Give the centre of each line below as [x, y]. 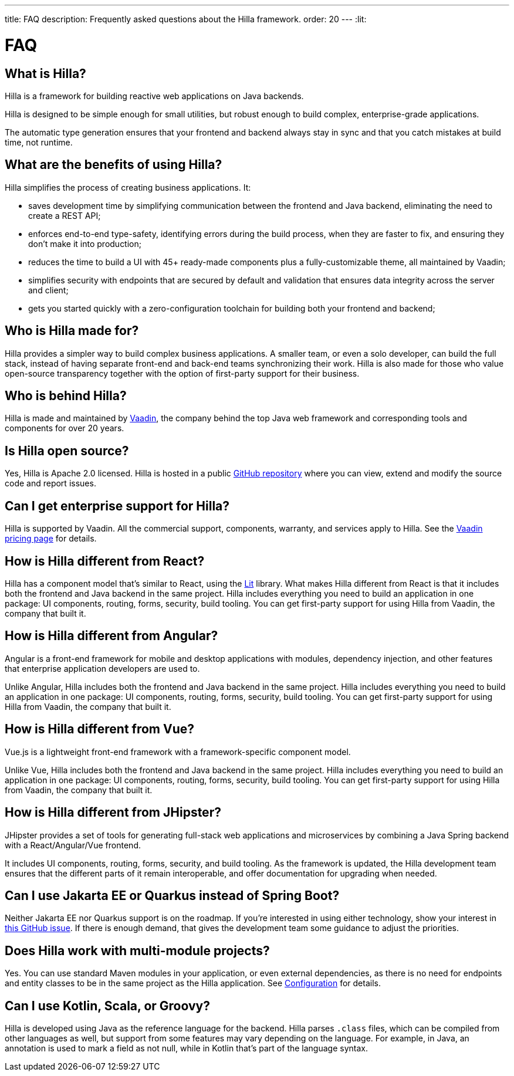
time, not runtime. [39, 142]
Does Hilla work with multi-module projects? [137, 950]
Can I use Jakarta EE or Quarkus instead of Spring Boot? [172, 895]
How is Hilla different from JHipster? [113, 813]
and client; [48, 290]
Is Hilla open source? [67, 451]
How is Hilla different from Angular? [111, 636]
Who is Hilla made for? [72, 331]
